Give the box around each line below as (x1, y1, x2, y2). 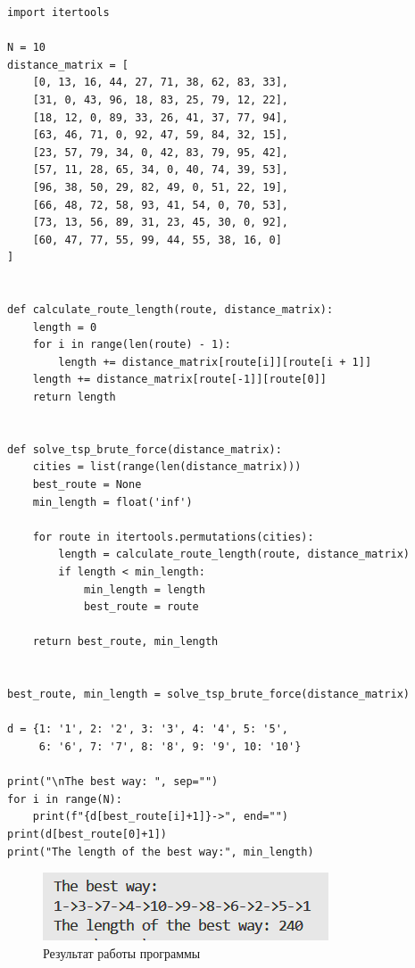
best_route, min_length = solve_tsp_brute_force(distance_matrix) (7, 688, 411, 701)
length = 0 (32, 320, 97, 334)
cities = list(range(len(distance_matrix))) (32, 460, 302, 474)
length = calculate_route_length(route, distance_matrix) (58, 548, 411, 561)
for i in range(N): (7, 792, 122, 806)
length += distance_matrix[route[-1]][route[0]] (32, 373, 327, 386)
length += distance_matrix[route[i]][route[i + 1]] (58, 355, 372, 368)
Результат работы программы (43, 943, 201, 962)
